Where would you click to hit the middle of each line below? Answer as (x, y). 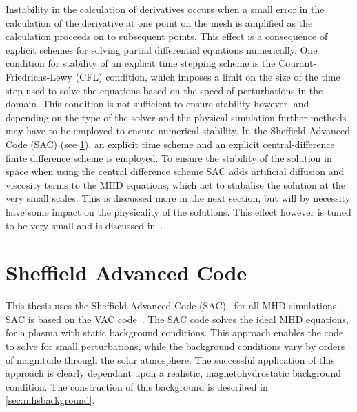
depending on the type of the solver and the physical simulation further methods (176, 117)
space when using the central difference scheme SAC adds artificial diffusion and (175, 171)
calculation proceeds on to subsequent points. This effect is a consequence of (167, 36)
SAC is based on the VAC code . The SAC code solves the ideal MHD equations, (177, 319)
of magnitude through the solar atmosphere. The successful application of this (170, 359)
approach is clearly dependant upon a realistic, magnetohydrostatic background (173, 373)
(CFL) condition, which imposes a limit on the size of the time (208, 76)
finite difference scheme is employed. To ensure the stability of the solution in (169, 157)
